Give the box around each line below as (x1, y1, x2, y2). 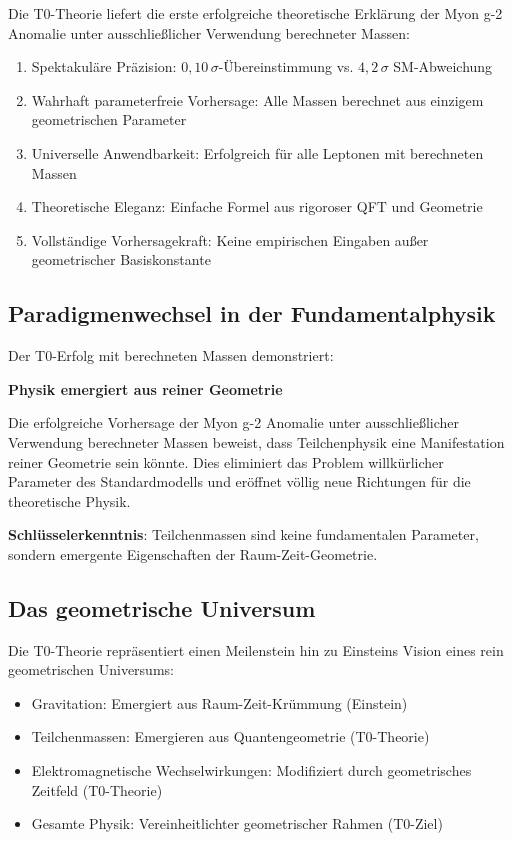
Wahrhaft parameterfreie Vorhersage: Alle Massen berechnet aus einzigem (31, 89, 484, 110)
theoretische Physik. (8, 490, 131, 511)
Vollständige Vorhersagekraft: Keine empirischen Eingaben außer (31, 229, 429, 250)
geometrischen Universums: (8, 659, 174, 680)
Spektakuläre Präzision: (31, 56, 177, 77)
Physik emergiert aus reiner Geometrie (8, 378, 283, 399)
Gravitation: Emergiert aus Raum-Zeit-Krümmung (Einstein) (31, 692, 408, 713)
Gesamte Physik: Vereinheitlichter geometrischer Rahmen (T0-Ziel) (31, 813, 443, 834)
